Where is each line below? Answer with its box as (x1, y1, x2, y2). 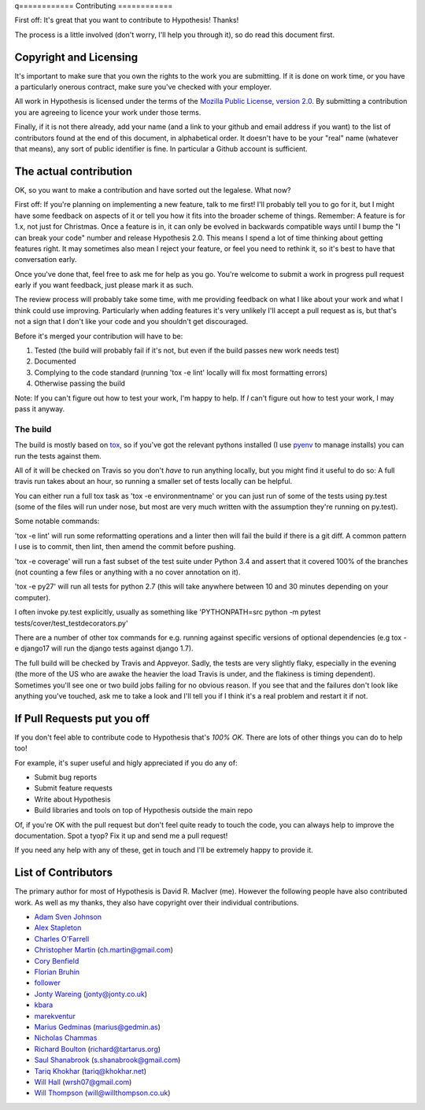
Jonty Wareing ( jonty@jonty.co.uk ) (34, 989, 148, 998)
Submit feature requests (34, 784, 113, 793)
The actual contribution (14, 164, 133, 178)
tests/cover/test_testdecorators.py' (14, 618, 129, 628)
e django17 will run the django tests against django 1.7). (14, 644, 194, 653)
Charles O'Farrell (34, 934, 90, 943)
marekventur (34, 1011, 76, 1020)
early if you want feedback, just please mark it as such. (14, 280, 194, 290)
